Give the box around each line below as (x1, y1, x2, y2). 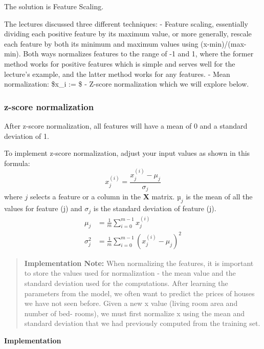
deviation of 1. (4, 130, 49, 141)
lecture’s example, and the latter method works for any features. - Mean (4, 68, 230, 79)
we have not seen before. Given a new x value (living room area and (24, 298, 238, 309)
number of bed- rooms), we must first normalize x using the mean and (24, 307, 245, 318)
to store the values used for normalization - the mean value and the (24, 268, 236, 278)
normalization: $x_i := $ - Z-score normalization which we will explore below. (4, 78, 249, 89)
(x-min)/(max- (201, 38, 247, 49)
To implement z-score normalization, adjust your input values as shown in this (4, 148, 250, 158)
